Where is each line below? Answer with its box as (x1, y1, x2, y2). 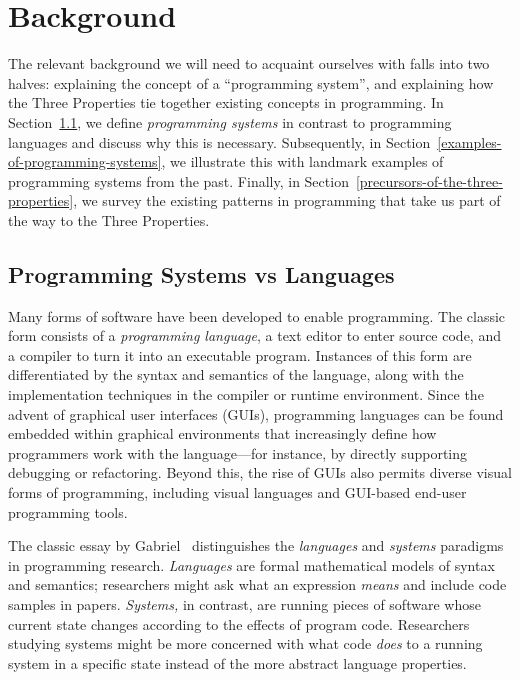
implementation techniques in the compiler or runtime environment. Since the (8, 384, 484, 405)
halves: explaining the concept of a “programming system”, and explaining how (8, 72, 494, 93)
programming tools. (8, 501, 128, 522)
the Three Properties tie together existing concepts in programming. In (8, 92, 444, 113)
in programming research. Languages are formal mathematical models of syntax (8, 554, 495, 575)
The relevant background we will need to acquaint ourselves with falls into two (8, 53, 490, 74)
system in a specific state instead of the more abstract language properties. (8, 652, 467, 673)
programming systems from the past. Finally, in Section (8, 170, 349, 191)
